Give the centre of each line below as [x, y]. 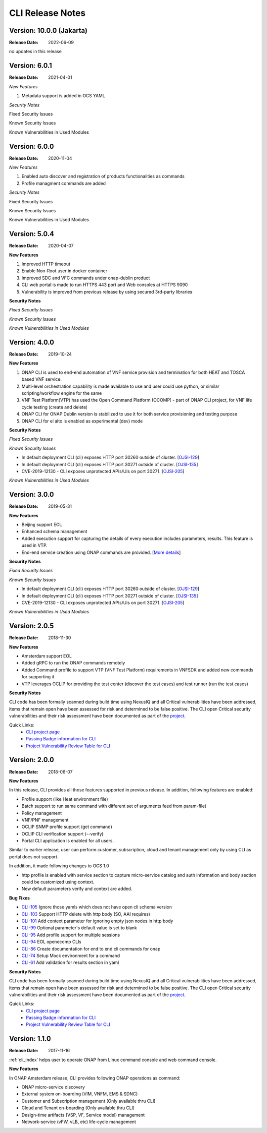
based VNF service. [42, 379]
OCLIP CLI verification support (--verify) [63, 834]
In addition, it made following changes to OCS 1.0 [59, 866]
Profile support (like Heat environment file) [65, 799]
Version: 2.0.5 [31, 626]
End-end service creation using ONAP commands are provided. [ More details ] [101, 552]
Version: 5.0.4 [32, 234]
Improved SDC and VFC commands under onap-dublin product [86, 278]
